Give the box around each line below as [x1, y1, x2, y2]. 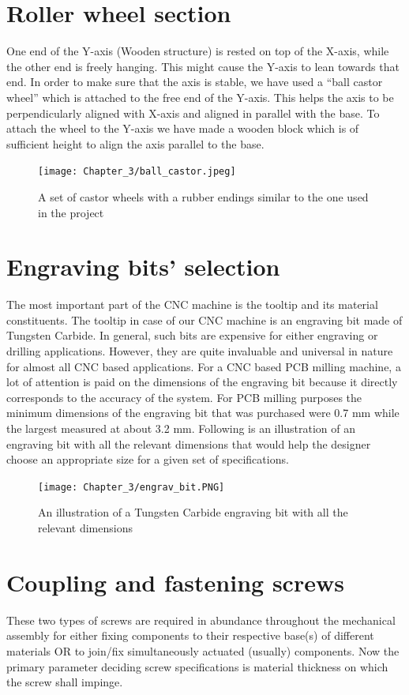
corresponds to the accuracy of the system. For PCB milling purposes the [6, 389, 362, 405]
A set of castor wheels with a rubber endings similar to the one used [38, 188, 369, 205]
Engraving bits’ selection [6, 250, 280, 283]
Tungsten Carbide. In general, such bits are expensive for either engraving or [6, 327, 378, 344]
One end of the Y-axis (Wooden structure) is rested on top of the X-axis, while [6, 43, 389, 59]
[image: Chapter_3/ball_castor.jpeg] [38, 166, 236, 178]
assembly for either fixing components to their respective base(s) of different [6, 627, 374, 644]
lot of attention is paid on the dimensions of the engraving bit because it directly [6, 374, 398, 390]
